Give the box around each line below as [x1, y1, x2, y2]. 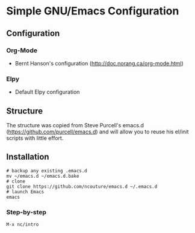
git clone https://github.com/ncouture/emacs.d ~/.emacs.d [6, 183, 158, 190]
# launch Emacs [6, 189, 45, 195]
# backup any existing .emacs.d [6, 168, 87, 174]
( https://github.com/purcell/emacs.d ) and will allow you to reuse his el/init [6, 128, 189, 135]
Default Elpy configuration [14, 88, 80, 95]
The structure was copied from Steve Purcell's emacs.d [6, 121, 144, 129]
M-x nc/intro [6, 222, 39, 228]
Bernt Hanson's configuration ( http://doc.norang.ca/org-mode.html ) [14, 59, 184, 67]
